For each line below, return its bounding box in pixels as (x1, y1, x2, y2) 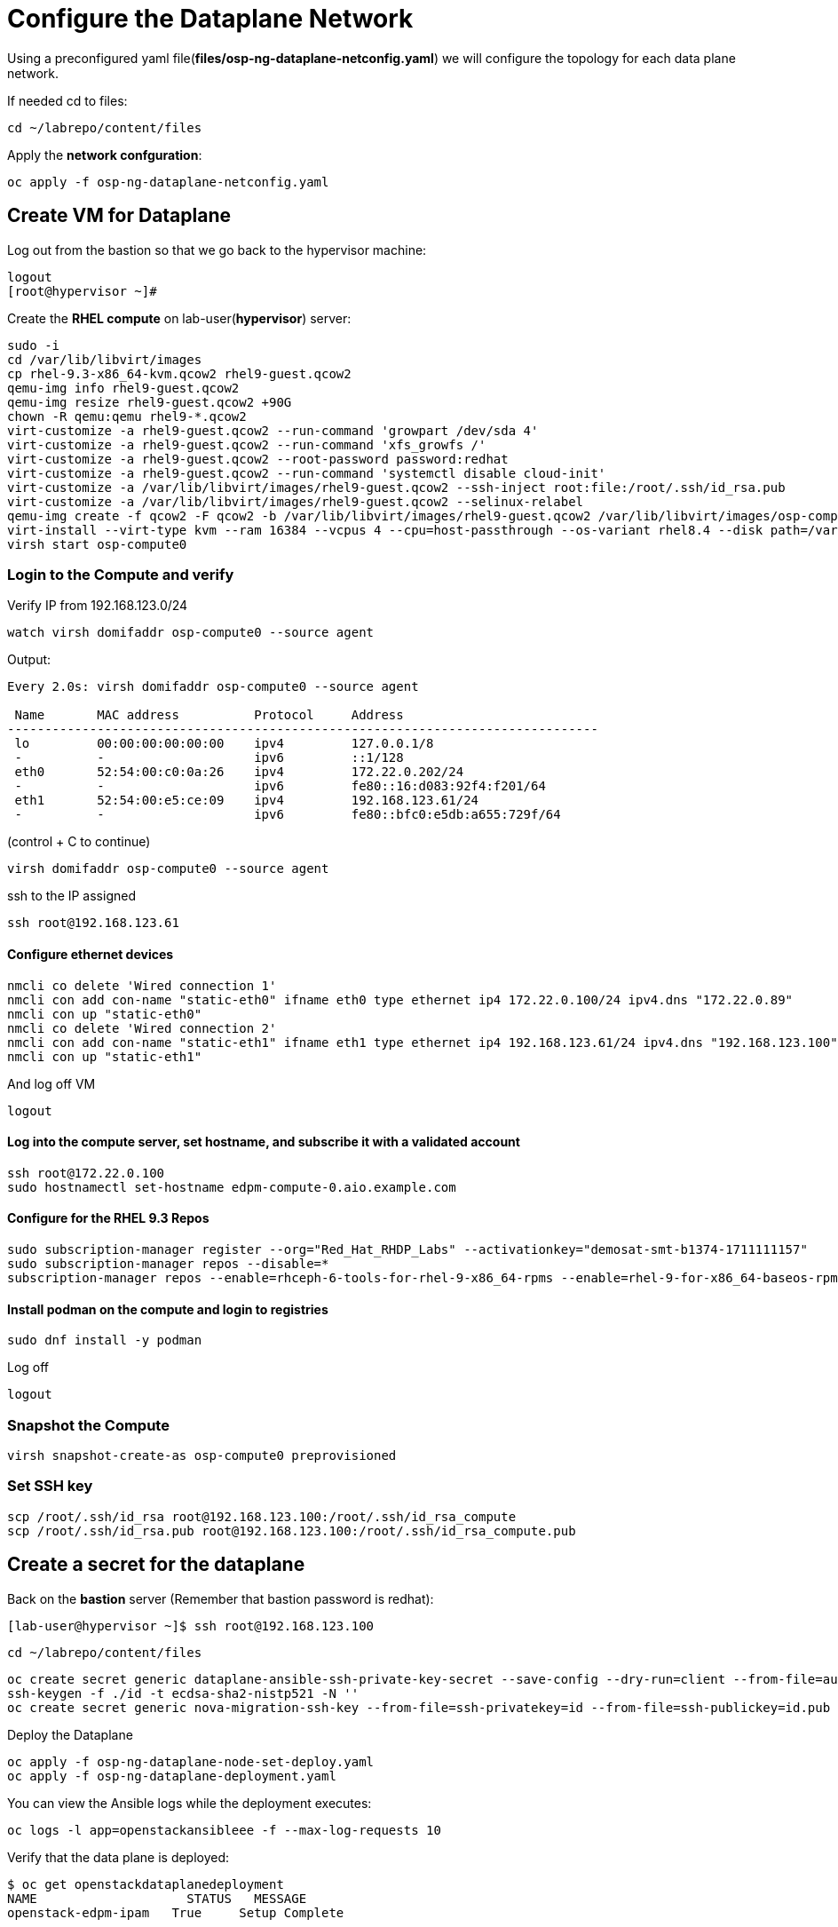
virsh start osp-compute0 (7, 536, 187, 551)
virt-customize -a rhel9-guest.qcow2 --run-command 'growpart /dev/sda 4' (7, 423, 539, 438)
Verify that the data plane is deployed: (7, 1849, 230, 1865)
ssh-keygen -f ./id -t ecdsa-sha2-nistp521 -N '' (7, 1685, 360, 1701)
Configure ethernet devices (7, 946, 174, 962)
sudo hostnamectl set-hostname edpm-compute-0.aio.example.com (7, 1179, 456, 1194)
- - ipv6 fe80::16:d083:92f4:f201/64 (14, 779, 546, 794)
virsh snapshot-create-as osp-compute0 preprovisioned (7, 1447, 397, 1463)
